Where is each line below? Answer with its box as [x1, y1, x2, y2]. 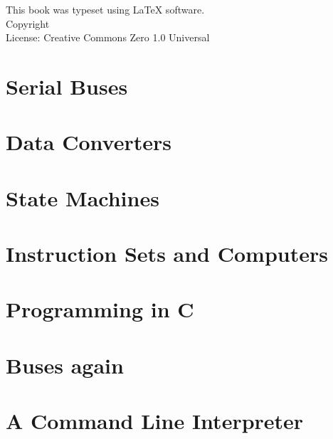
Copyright [6, 16, 50, 31]
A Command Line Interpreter [6, 406, 304, 435]
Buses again [6, 350, 124, 379]
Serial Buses [6, 71, 128, 100]
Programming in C [6, 295, 194, 324]
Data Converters [6, 127, 171, 157]
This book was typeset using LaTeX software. [6, 2, 205, 16]
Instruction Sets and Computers [6, 239, 328, 268]
